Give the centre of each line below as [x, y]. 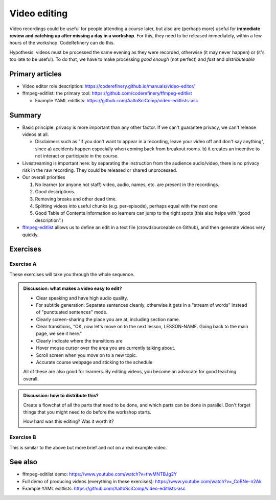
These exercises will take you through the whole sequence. [72, 274]
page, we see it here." [59, 334]
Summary [25, 115]
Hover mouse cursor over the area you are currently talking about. [106, 348]
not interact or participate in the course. [77, 156]
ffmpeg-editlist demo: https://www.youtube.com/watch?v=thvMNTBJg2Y [100, 474]
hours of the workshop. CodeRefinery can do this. [62, 43]
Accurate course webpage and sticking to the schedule [94, 362]
